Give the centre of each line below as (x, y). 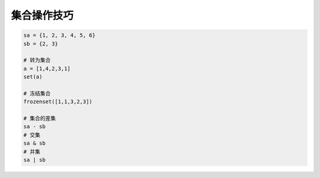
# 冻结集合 (37, 93)
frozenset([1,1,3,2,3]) (58, 102)
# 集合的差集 (40, 118)
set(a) (33, 77)
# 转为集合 (37, 60)
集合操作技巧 (42, 15)
